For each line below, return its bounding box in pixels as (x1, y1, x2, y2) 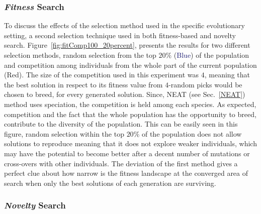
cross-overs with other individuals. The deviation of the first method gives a (4, 158, 238, 168)
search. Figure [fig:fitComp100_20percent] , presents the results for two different (4, 40, 250, 50)
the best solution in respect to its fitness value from (4, 79, 163, 89)
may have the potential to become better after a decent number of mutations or (4, 148, 250, 158)
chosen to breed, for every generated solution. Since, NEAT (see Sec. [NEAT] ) (4, 89, 245, 99)
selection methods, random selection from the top (4, 50, 156, 60)
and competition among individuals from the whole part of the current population (4, 59, 257, 70)
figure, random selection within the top (4, 128, 124, 139)
